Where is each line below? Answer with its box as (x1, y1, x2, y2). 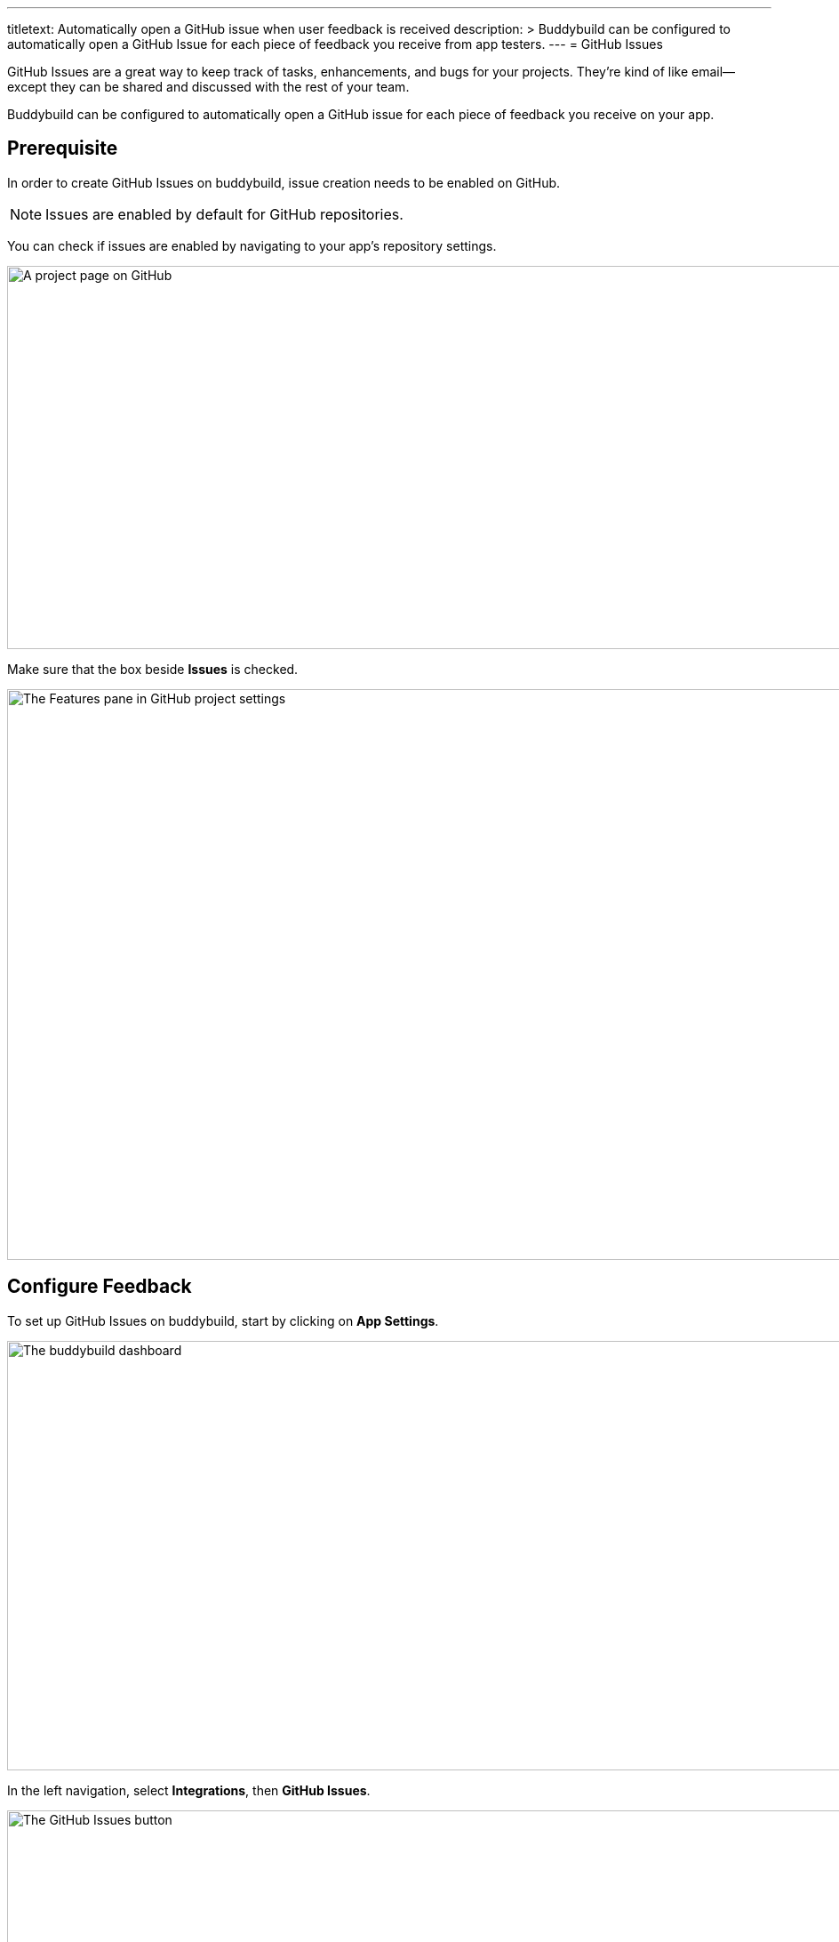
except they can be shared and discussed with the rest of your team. (7, 79, 410, 94)
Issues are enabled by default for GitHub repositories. (45, 205, 404, 223)
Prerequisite (7, 137, 118, 160)
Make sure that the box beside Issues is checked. (7, 661, 299, 677)
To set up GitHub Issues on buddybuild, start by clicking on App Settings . (7, 1312, 439, 1328)
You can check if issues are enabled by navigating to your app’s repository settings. (7, 237, 497, 253)
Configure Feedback (7, 1275, 192, 1298)
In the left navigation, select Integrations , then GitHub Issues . (7, 1782, 371, 1798)
